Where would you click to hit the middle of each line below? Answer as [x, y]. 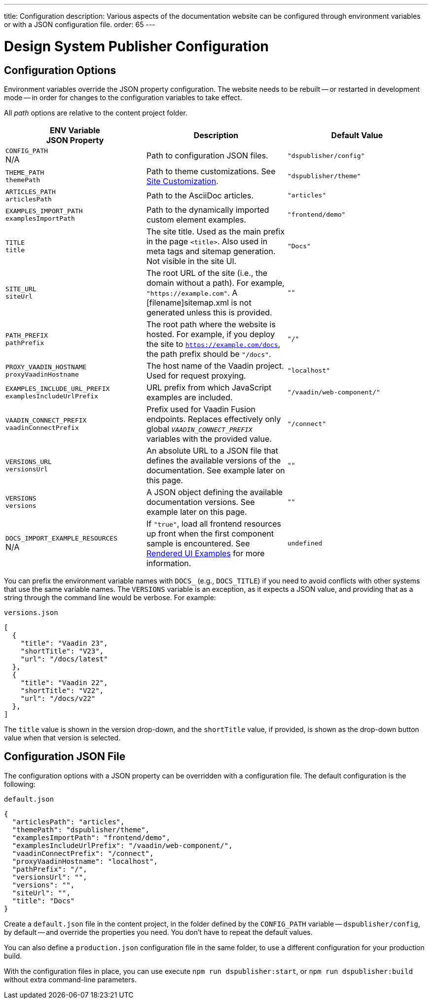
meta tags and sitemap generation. [211, 251]
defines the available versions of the [214, 460]
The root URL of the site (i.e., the [207, 273]
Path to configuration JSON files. [207, 156]
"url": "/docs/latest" [64, 659]
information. [169, 563]
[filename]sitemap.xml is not [199, 302]
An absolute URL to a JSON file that [212, 450]
